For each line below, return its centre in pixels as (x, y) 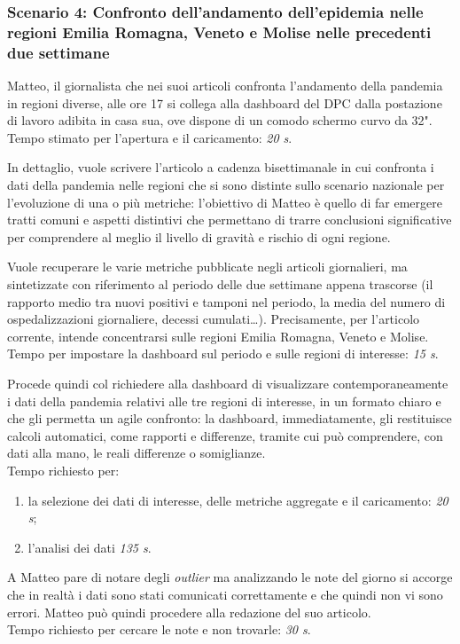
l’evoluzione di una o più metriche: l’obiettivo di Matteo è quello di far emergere (225, 202)
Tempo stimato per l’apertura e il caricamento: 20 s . (150, 137)
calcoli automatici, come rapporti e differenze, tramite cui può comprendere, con (225, 435)
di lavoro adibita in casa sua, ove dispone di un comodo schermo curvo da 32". (220, 120)
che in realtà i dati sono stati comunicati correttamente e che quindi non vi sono (225, 594)
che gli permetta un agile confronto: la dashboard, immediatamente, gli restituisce (230, 418)
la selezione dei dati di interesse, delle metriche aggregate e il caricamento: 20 (238, 500)
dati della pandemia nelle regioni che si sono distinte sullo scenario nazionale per (226, 185)
